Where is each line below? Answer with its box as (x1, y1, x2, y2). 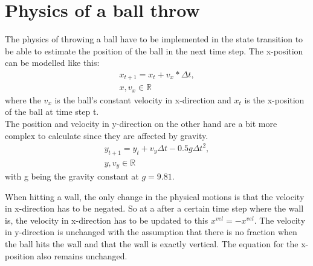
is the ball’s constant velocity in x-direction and (54, 93, 231, 106)
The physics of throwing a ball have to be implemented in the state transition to (5, 33, 303, 45)
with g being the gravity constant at (5, 170, 139, 183)
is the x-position (244, 93, 305, 106)
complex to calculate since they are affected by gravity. (5, 129, 208, 141)
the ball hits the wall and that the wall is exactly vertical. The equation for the (5, 238, 298, 250)
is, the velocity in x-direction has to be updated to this (5, 213, 208, 226)
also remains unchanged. (37, 249, 127, 262)
